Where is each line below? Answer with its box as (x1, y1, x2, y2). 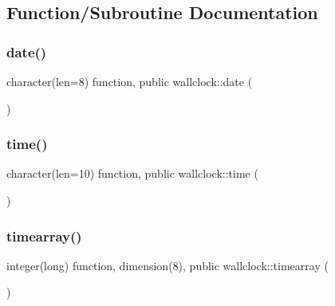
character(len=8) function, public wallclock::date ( (6, 73, 253, 89)
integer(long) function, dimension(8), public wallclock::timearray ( (6, 257, 329, 273)
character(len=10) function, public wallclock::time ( (6, 165, 258, 182)
